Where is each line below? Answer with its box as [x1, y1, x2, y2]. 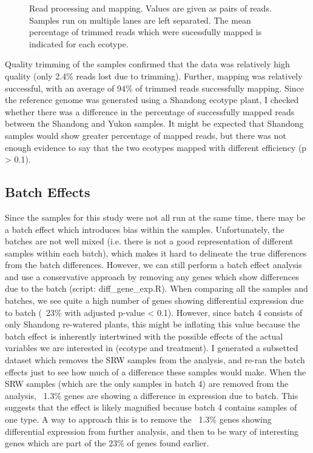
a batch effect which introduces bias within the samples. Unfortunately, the [5, 223, 284, 235]
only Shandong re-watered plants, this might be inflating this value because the [5, 318, 300, 331]
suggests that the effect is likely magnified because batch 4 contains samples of [5, 401, 297, 414]
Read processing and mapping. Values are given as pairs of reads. [29, 2, 272, 14]
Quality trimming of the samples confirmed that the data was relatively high [5, 58, 290, 70]
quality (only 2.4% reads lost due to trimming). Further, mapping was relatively [5, 69, 303, 82]
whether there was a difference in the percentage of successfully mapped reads [5, 105, 295, 118]
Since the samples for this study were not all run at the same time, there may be [5, 210, 306, 223]
